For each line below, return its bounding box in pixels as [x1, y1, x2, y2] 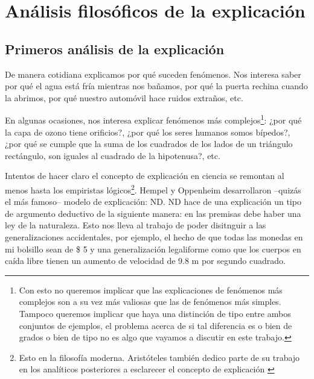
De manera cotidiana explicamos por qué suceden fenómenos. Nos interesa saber [5, 67, 301, 80]
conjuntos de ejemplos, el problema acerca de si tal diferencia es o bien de [19, 319, 292, 331]
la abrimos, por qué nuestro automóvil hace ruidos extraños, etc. [5, 91, 243, 104]
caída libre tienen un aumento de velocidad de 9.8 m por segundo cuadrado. [5, 254, 286, 267]
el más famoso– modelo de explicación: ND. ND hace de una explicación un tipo [5, 195, 301, 208]
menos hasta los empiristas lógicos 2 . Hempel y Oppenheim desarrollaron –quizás [5, 181, 301, 196]
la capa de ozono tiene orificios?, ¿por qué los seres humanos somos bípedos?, [5, 125, 290, 138]
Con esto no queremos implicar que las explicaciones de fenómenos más [19, 283, 283, 296]
